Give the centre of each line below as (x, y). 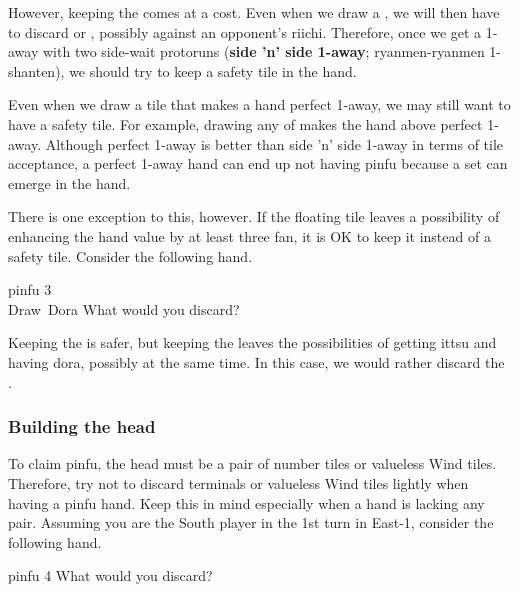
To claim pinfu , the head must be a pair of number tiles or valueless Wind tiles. (252, 463)
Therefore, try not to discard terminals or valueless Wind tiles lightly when (238, 482)
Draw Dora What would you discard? (124, 308)
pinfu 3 (30, 289)
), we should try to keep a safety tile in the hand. (206, 70)
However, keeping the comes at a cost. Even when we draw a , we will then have (254, 12)
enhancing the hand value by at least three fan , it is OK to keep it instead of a (249, 235)
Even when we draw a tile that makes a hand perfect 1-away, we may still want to (259, 104)
